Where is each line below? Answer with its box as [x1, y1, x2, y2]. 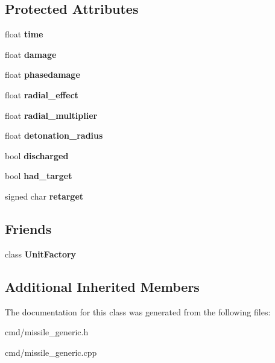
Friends [5, 219, 52, 238]
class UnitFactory [5, 247, 77, 260]
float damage [5, 48, 57, 60]
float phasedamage [5, 68, 80, 81]
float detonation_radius [5, 129, 103, 142]
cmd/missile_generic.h [5, 326, 89, 338]
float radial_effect [5, 88, 78, 101]
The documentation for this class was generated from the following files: [5, 305, 271, 318]
